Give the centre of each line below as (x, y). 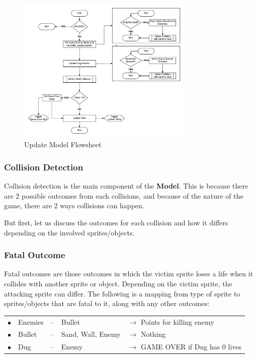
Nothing (153, 334)
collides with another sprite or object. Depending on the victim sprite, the (118, 284)
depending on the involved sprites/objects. (69, 232)
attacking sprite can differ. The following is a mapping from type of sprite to (122, 293)
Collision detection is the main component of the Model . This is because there (126, 186)
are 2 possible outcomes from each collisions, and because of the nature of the (124, 195)
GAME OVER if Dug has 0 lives (191, 347)
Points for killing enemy (177, 321)
